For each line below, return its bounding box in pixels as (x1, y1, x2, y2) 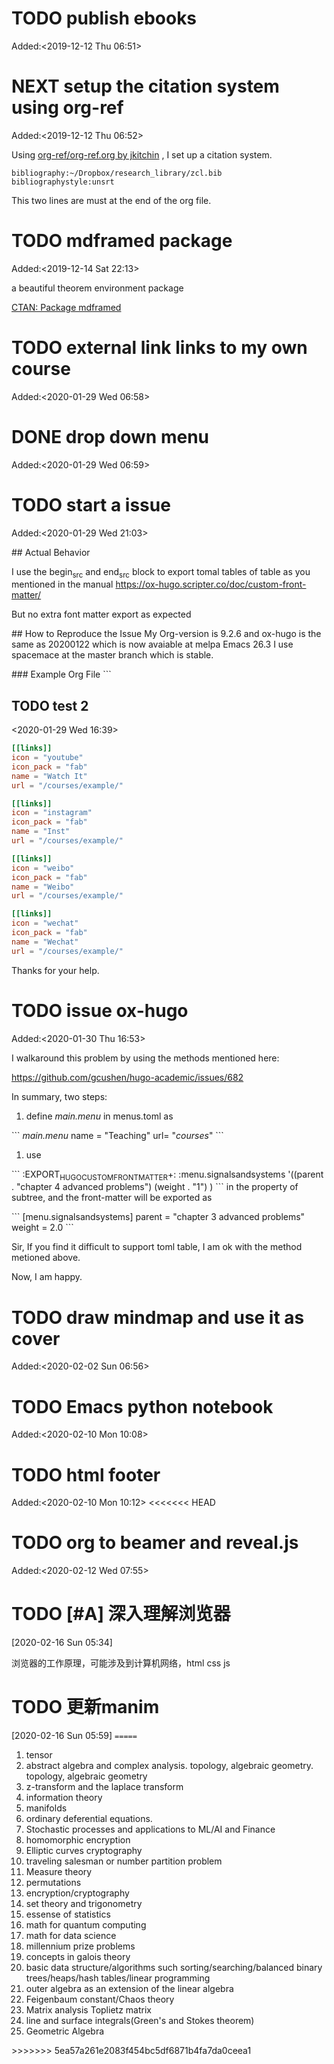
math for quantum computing (25, 1919, 147, 1931)
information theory (25, 1792, 103, 1804)
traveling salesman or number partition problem (25, 1855, 223, 1867)
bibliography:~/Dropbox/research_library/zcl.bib (11, 168, 223, 178)
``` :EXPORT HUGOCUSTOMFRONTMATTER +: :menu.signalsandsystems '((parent (11, 1168, 324, 1182)
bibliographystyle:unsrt (11, 177, 115, 187)
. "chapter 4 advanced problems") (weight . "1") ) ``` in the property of (11, 1181, 299, 1193)
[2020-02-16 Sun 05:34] (11, 1637, 113, 1649)
